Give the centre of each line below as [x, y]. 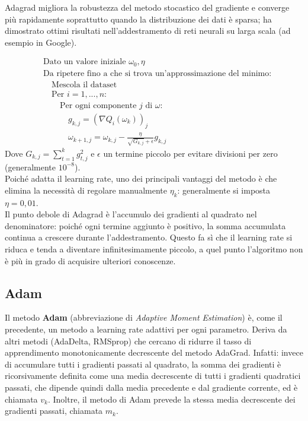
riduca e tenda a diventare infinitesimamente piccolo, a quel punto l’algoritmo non [154, 249]
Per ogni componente [98, 105]
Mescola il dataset [84, 85]
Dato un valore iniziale [85, 62]
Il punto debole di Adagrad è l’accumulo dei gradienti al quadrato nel [131, 214]
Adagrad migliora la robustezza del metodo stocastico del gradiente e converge [147, 7]
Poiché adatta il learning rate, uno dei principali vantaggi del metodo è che [141, 178]
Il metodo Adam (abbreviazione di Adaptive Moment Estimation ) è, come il [144, 317]
